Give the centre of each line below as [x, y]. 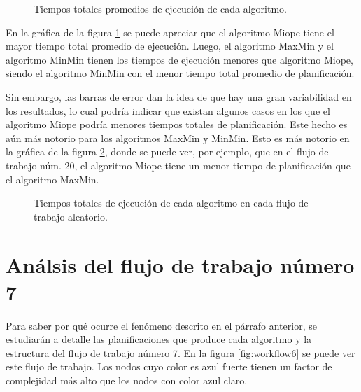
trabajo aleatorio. [71, 216]
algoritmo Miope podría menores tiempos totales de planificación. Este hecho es [177, 124]
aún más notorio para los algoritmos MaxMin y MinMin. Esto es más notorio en [178, 138]
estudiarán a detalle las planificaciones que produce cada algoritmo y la [159, 339]
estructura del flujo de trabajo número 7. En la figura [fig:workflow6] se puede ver [180, 352]
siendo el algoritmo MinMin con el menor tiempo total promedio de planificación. [180, 73]
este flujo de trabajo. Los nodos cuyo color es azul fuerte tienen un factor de [169, 366]
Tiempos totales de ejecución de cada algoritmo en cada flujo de [171, 203]
